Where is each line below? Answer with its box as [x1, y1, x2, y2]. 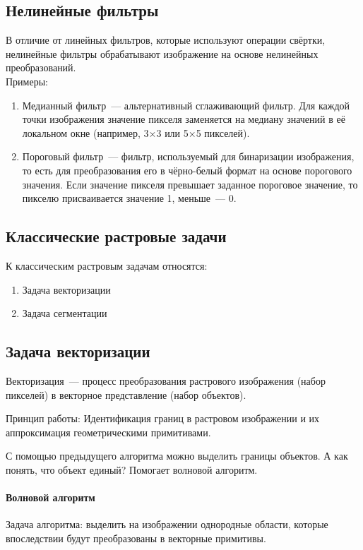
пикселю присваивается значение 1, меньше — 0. [22, 191, 237, 205]
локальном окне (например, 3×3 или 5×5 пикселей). [22, 125, 250, 140]
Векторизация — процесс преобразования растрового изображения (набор [6, 373, 326, 388]
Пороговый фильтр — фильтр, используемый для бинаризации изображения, [22, 149, 355, 164]
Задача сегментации [22, 306, 107, 321]
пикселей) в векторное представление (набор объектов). [6, 387, 246, 402]
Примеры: [6, 73, 48, 88]
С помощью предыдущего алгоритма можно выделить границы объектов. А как [6, 448, 348, 463]
